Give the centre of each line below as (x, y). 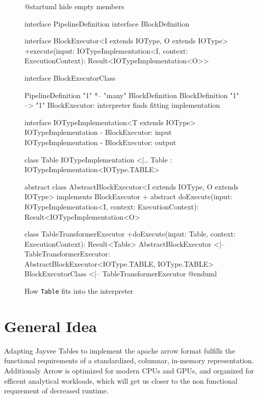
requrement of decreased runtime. (56, 391)
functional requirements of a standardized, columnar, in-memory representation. (129, 360)
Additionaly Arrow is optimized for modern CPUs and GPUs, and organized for (129, 371)
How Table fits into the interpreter (79, 291)
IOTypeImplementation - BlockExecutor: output (100, 142)
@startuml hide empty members (74, 6)
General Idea (50, 326)
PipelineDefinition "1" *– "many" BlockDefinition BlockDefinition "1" (132, 95)
